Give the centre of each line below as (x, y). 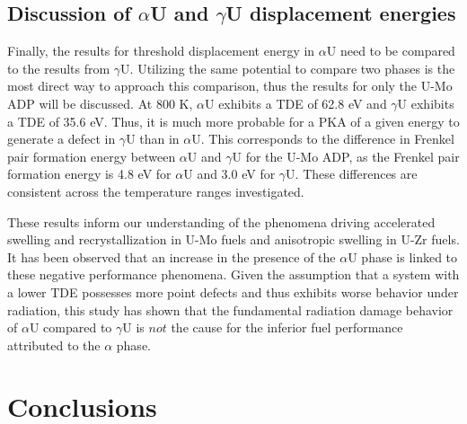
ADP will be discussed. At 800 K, (100, 103)
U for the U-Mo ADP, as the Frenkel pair (346, 156)
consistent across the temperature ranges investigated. (156, 191)
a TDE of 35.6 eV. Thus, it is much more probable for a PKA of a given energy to (233, 121)
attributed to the (54, 344)
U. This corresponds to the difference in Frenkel (323, 139)
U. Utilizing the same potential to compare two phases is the (288, 68)
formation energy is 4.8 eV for (89, 174)
